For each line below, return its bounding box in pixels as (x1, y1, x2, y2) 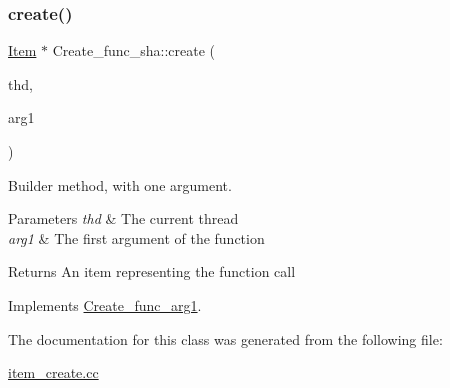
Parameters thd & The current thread (8, 208, 239, 229)
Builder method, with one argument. (8, 174, 232, 195)
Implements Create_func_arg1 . (8, 294, 202, 315)
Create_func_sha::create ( (52, 40, 216, 61)
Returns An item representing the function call (8, 261, 296, 282)
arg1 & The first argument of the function (8, 227, 265, 248)
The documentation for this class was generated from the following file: (8, 328, 443, 349)
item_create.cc (8, 362, 99, 383)
